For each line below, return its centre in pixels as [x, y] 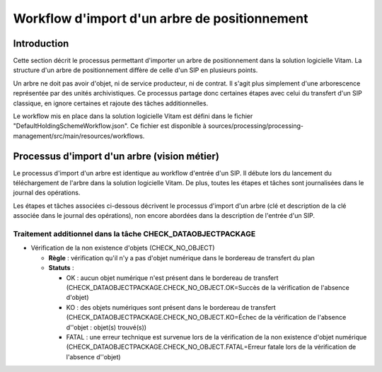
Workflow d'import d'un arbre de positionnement [161, 18]
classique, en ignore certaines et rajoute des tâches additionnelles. [111, 103]
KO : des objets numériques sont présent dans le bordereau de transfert [171, 307]
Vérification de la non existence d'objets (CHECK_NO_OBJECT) [123, 248]
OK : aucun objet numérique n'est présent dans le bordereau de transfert [172, 278]
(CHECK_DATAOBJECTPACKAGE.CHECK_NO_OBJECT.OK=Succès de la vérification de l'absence [208, 287]
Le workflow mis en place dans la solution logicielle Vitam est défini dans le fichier [133, 116]
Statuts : [61, 268]
